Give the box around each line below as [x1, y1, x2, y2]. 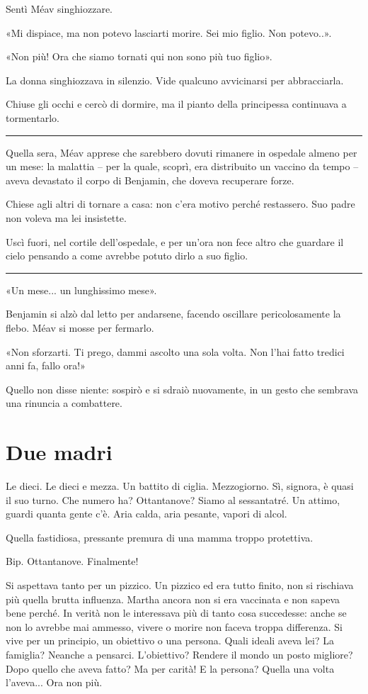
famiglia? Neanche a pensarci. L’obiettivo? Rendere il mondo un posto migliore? [6, 647, 353, 661]
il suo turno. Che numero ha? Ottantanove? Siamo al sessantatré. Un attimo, [6, 492, 340, 507]
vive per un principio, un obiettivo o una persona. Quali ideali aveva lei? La [6, 633, 334, 648]
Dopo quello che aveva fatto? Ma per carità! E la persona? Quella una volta [6, 661, 335, 676]
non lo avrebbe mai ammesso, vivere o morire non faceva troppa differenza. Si [6, 619, 343, 634]
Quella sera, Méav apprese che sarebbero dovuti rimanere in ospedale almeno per [6, 145, 357, 159]
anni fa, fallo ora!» [6, 358, 86, 373]
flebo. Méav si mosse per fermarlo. [6, 320, 154, 335]
